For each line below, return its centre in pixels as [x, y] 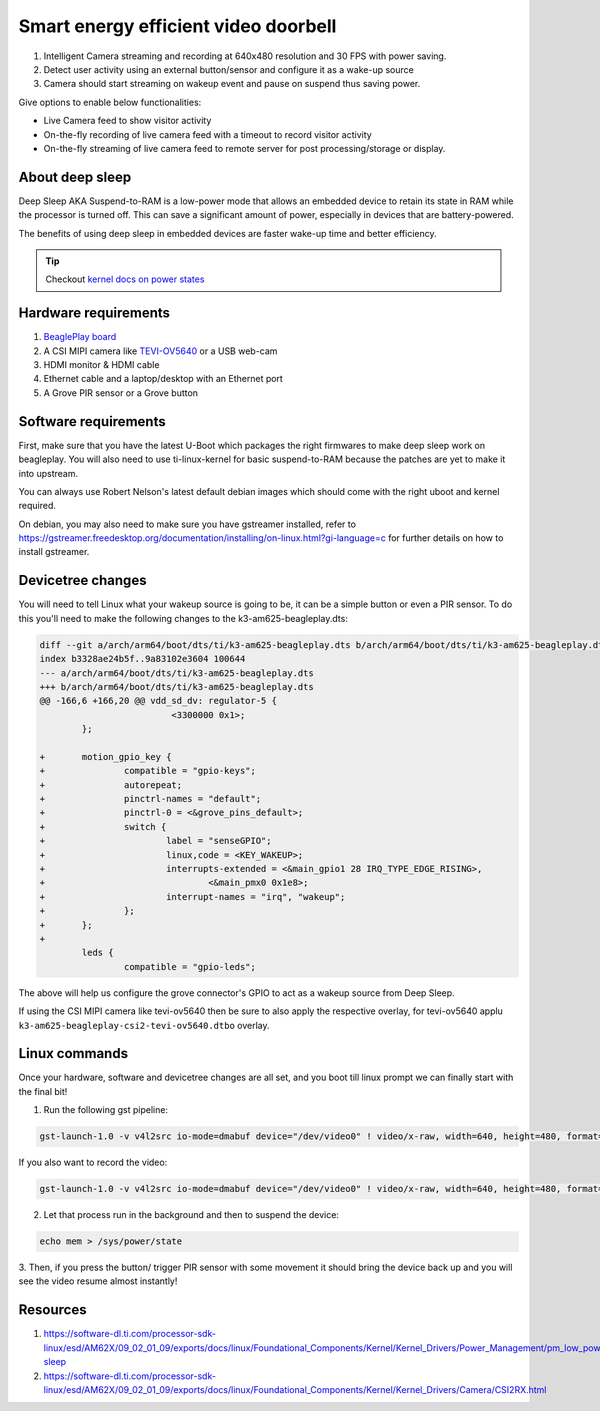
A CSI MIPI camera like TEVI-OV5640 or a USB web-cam [160, 351]
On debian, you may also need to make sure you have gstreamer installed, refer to [187, 524]
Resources [52, 1310]
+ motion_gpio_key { [105, 756]
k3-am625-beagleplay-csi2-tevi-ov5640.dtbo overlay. [144, 1025]
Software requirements [92, 421]
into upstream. [48, 473]
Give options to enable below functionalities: [110, 102]
